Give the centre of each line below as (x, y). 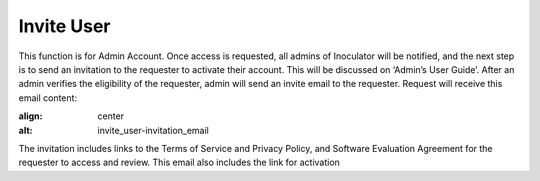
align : (30, 116)
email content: (48, 97)
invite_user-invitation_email (153, 130)
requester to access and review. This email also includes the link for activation (179, 162)
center (111, 116)
